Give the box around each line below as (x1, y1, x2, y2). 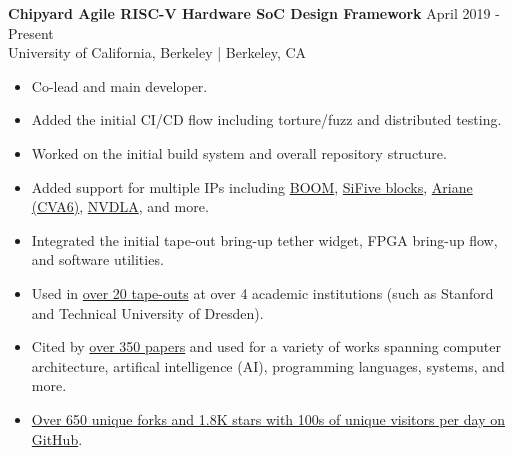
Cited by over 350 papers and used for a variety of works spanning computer (31, 336, 501, 357)
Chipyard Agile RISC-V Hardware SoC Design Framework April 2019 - (8, 3, 500, 23)
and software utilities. (31, 249, 164, 270)
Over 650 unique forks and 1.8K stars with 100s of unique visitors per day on (31, 408, 505, 429)
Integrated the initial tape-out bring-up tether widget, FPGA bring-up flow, (31, 229, 498, 250)
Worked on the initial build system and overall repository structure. (31, 142, 447, 163)
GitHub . (31, 428, 83, 449)
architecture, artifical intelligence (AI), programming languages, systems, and (31, 355, 505, 376)
